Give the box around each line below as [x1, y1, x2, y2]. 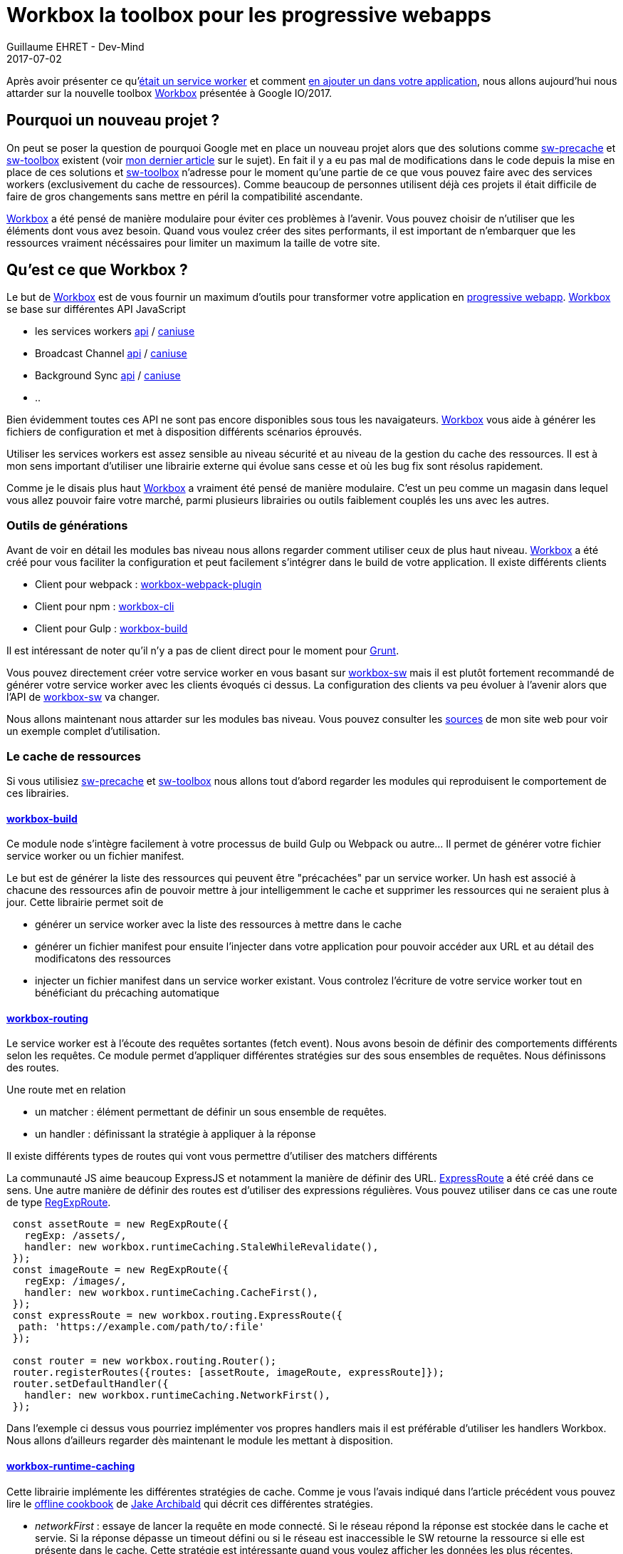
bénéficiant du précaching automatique [35, 987, 219, 999]
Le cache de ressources [6, 748, 141, 763]
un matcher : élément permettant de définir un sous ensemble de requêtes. [35, 1106, 387, 1118]
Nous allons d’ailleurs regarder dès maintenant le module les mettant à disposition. [6, 1434, 393, 1447]
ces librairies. [6, 786, 69, 799]
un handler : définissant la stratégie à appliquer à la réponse [35, 1128, 316, 1141]
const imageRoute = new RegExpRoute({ [12, 1264, 229, 1276]
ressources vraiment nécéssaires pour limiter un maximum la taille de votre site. [6, 236, 380, 249]
